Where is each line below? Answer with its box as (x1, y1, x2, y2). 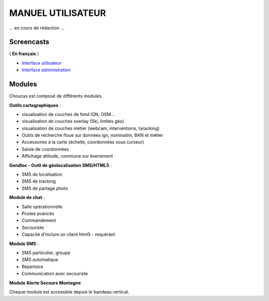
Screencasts (9, 38, 50, 46)
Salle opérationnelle (21, 203, 62, 209)
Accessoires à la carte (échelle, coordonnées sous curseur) (21, 139, 144, 145)
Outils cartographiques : (9, 102, 61, 108)
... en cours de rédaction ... (9, 25, 65, 31)
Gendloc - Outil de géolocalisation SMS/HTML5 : (9, 162, 112, 168)
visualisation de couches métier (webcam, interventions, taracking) (21, 125, 160, 131)
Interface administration (21, 67, 71, 73)
